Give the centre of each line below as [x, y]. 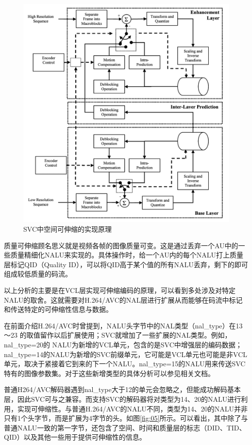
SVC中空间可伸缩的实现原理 [67, 229]
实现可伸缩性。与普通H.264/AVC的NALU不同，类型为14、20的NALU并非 [133, 408]
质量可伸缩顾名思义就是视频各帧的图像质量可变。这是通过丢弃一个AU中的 [121, 245]
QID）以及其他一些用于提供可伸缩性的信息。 [75, 437]
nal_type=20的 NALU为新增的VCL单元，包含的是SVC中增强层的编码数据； [123, 344]
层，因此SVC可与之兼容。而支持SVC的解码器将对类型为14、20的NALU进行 [123, 399]
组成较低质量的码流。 [38, 274]
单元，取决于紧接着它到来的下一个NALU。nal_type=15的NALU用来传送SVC [125, 364]
